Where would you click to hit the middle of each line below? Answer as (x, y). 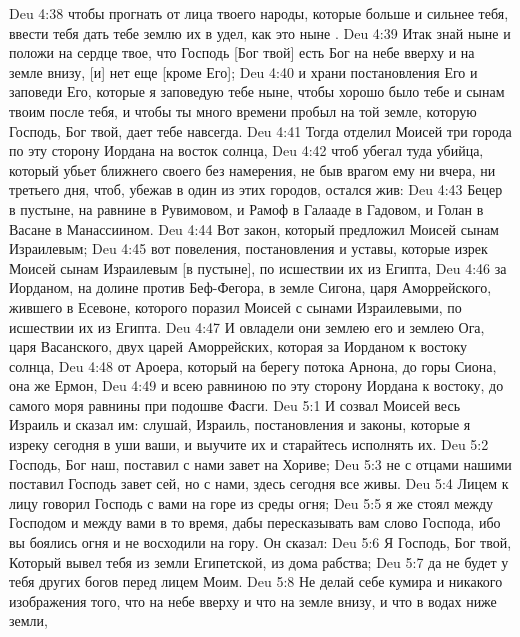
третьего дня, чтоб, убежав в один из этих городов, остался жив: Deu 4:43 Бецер (256, 189)
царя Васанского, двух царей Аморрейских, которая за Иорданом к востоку (238, 346)
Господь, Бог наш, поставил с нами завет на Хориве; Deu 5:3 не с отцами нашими (260, 463)
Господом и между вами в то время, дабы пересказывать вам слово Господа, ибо (255, 522)
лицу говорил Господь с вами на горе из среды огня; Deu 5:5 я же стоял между (251, 502)
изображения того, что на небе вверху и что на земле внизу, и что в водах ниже (253, 600)
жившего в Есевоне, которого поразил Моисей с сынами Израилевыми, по (235, 306)
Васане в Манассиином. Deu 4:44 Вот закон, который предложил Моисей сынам (254, 228)
